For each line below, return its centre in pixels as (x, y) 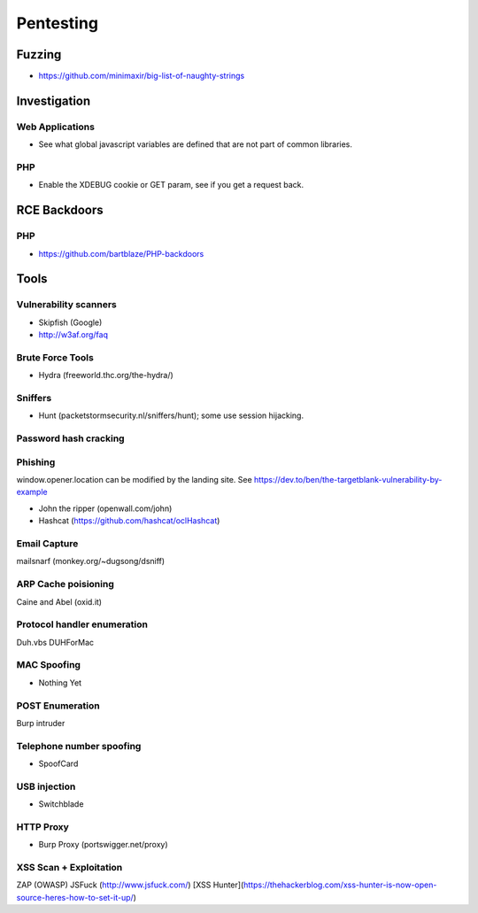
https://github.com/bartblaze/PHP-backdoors (121, 253)
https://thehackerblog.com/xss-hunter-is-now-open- (340, 885)
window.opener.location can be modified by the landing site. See (134, 480)
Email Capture (47, 543)
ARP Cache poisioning (66, 584)
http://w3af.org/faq (73, 335)
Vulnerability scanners (66, 305)
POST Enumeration (58, 706)
